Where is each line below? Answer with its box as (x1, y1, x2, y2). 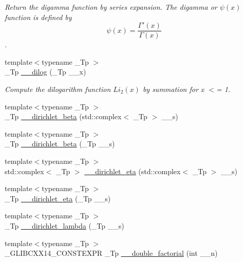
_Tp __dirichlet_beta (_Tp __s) (5, 138, 115, 149)
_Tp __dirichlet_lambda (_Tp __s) (5, 220, 124, 231)
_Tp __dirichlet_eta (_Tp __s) (5, 193, 111, 203)
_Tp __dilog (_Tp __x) (5, 66, 86, 77)
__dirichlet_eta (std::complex (84, 165, 181, 176)
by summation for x (142, 84, 204, 95)
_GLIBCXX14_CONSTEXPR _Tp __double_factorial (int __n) (5, 248, 218, 258)
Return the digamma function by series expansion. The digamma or (5, 2, 217, 12)
